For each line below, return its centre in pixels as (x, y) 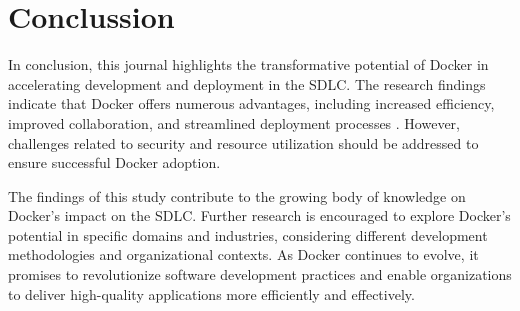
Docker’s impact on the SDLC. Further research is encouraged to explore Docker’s (259, 215)
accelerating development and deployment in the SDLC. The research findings (247, 83)
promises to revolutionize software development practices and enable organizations (260, 274)
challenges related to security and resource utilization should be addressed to (243, 142)
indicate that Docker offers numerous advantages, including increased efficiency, (251, 103)
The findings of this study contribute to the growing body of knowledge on (237, 195)
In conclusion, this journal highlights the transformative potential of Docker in (248, 64)
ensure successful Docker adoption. (114, 162)
